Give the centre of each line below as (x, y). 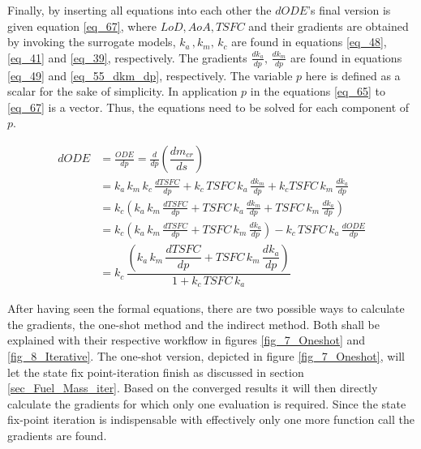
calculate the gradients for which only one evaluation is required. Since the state (207, 403)
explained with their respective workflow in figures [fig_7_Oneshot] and (187, 340)
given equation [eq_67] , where (82, 26)
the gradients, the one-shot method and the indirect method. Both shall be (194, 324)
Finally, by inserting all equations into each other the (140, 10)
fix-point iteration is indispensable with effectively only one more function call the (211, 419)
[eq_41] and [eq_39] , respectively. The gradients (127, 57)
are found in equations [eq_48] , (309, 42)
